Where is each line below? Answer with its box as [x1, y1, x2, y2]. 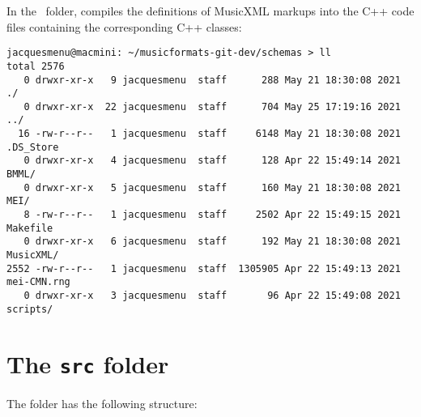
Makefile [6, 222, 53, 234]
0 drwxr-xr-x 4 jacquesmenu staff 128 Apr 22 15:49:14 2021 [23, 155, 401, 167]
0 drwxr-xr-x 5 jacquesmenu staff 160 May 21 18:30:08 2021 [23, 181, 401, 194]
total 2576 [6, 60, 65, 72]
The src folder [6, 347, 169, 380]
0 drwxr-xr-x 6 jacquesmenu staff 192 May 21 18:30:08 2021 [23, 236, 401, 248]
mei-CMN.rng [6, 276, 70, 288]
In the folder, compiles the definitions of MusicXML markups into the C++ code [6, 2, 415, 19]
